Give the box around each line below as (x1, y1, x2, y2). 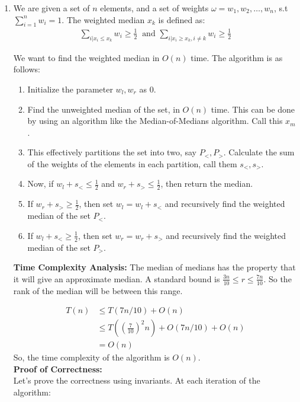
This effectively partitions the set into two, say (27, 146, 196, 158)
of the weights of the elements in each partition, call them (27, 157, 237, 170)
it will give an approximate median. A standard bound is (13, 272, 220, 285)
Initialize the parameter (27, 82, 113, 95)
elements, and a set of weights (100, 2, 209, 14)
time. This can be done (211, 103, 295, 115)
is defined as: (158, 13, 205, 25)
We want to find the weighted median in (13, 51, 160, 63)
